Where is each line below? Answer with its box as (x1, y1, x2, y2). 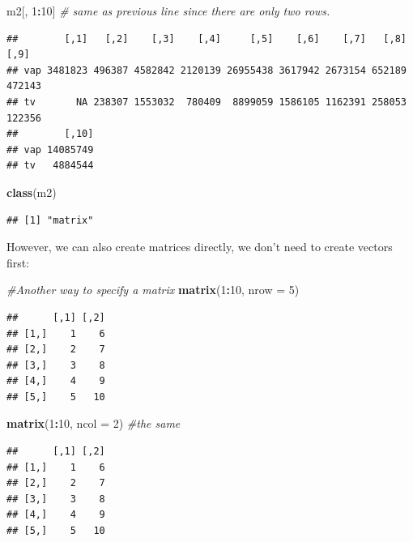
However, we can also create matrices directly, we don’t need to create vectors (6, 238, 393, 255)
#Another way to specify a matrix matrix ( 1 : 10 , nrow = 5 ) (6, 281, 300, 298)
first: (6, 254, 30, 271)
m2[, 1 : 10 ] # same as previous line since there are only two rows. (6, 2, 330, 19)
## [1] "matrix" (6, 214, 94, 226)
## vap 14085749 (6, 143, 94, 156)
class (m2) (6, 183, 57, 200)
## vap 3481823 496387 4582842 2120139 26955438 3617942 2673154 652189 (6, 64, 407, 76)
